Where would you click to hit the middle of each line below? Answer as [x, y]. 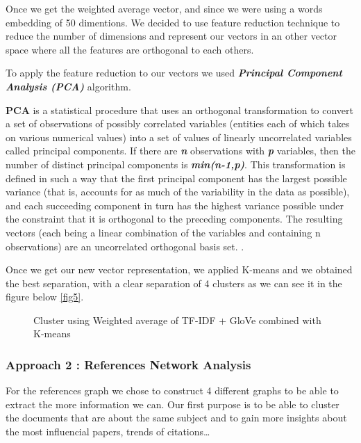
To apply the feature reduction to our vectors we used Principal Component [174, 73]
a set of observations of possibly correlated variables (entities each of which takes [178, 123]
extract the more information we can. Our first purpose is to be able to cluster [173, 404]
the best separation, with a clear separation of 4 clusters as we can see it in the [174, 283]
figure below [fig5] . [45, 297]
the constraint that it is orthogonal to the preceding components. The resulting [174, 219]
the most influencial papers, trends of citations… [108, 432]
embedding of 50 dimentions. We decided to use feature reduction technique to [173, 22]
